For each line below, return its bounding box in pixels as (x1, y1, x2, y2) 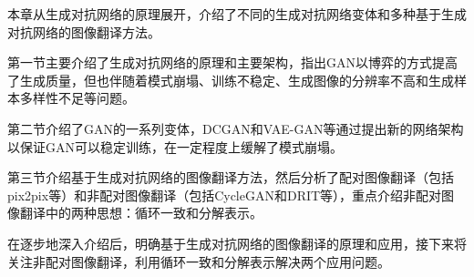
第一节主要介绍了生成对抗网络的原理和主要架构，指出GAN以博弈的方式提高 (7, 53, 458, 72)
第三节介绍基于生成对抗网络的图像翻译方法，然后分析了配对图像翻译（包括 (7, 168, 454, 187)
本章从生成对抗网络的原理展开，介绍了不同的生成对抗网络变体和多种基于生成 (7, 5, 467, 23)
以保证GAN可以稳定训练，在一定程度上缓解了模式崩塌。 (7, 137, 343, 156)
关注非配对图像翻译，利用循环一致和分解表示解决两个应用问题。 (7, 251, 390, 271)
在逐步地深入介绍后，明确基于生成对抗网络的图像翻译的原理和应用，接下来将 (7, 233, 467, 252)
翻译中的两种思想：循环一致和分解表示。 (19, 203, 263, 222)
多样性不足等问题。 (19, 88, 135, 108)
